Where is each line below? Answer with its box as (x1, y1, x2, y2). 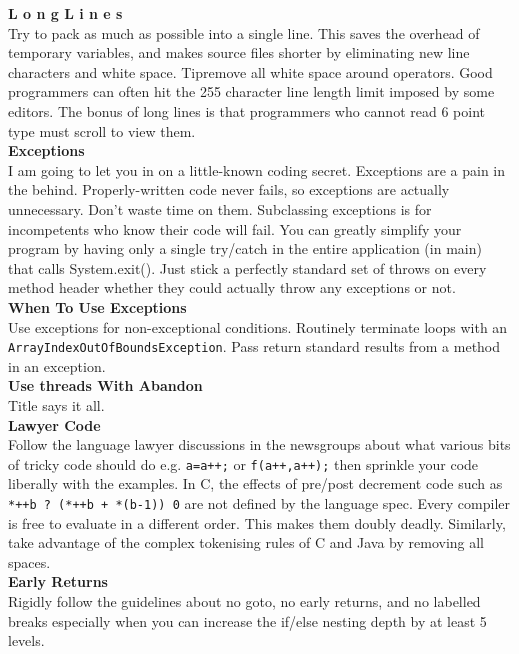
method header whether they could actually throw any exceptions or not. (8, 277, 456, 298)
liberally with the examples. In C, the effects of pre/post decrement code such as (8, 473, 503, 494)
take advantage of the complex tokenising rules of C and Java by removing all (8, 532, 485, 553)
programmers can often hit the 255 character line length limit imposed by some (8, 81, 495, 102)
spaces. (8, 551, 51, 572)
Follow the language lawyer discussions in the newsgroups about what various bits (8, 434, 511, 455)
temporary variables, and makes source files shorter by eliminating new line (8, 42, 470, 63)
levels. (8, 630, 45, 651)
